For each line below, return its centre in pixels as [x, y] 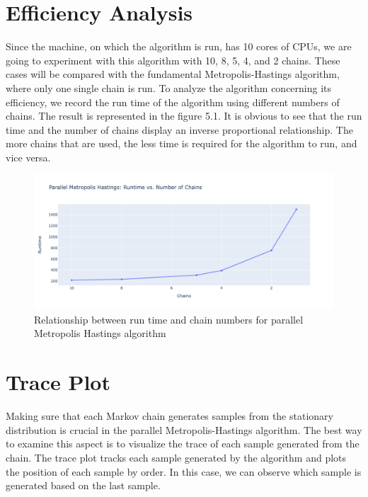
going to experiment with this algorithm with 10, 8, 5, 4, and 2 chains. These [173, 60]
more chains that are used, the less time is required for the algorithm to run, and [182, 143]
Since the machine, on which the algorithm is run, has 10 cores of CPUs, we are [179, 46]
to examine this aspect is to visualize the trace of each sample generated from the [183, 444]
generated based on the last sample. [83, 485]
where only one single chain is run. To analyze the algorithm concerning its [169, 87]
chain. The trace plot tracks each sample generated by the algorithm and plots [176, 457]
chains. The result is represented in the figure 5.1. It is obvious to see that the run [184, 116]
